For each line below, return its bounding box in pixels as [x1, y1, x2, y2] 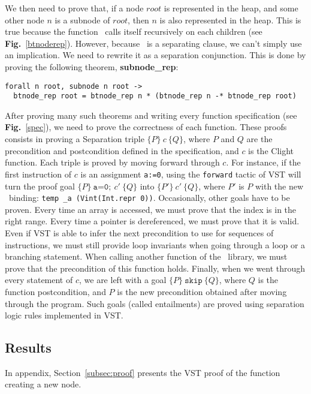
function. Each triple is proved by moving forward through [5, 156, 220, 169]
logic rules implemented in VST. [5, 309, 123, 321]
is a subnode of [55, 13, 110, 26]
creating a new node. [5, 378, 81, 390]
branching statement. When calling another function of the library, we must [5, 250, 288, 263]
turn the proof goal [5, 179, 75, 192]
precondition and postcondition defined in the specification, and [5, 144, 239, 157]
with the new [255, 179, 304, 192]
